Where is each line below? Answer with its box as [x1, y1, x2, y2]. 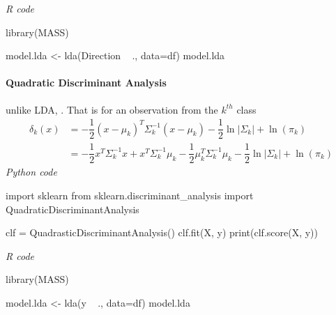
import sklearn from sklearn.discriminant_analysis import [6, 187, 254, 202]
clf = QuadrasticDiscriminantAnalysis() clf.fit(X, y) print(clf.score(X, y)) [6, 225, 319, 240]
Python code [6, 164, 57, 179]
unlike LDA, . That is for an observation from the [6, 102, 218, 116]
